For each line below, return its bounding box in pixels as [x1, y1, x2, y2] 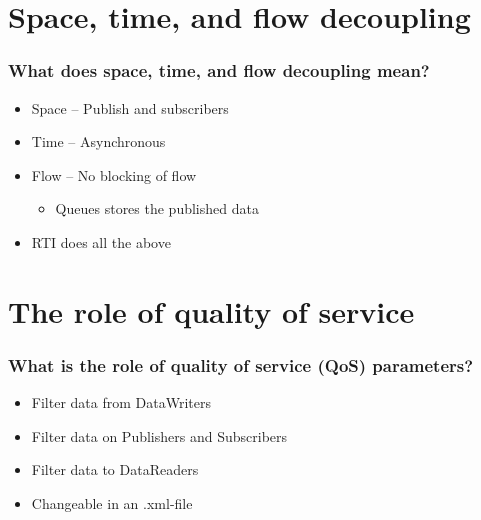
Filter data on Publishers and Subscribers [31, 425, 288, 446]
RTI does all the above [31, 231, 171, 252]
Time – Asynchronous [31, 131, 166, 152]
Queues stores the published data [55, 198, 259, 219]
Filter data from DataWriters [31, 392, 211, 413]
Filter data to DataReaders [31, 459, 199, 480]
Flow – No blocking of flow [31, 164, 197, 185]
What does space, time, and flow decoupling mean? [8, 58, 430, 83]
